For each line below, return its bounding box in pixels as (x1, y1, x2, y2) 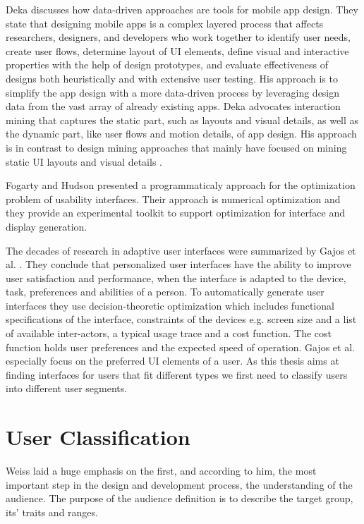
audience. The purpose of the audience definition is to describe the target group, (6, 491, 353, 506)
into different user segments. (6, 381, 128, 396)
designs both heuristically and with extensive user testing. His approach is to (6, 71, 338, 85)
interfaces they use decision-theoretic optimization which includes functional (6, 298, 334, 312)
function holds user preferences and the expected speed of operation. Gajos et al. (6, 339, 355, 354)
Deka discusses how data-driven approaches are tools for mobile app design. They (6, 2, 358, 16)
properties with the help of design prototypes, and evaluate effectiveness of (6, 57, 329, 72)
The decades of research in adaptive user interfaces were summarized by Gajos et (6, 243, 356, 257)
